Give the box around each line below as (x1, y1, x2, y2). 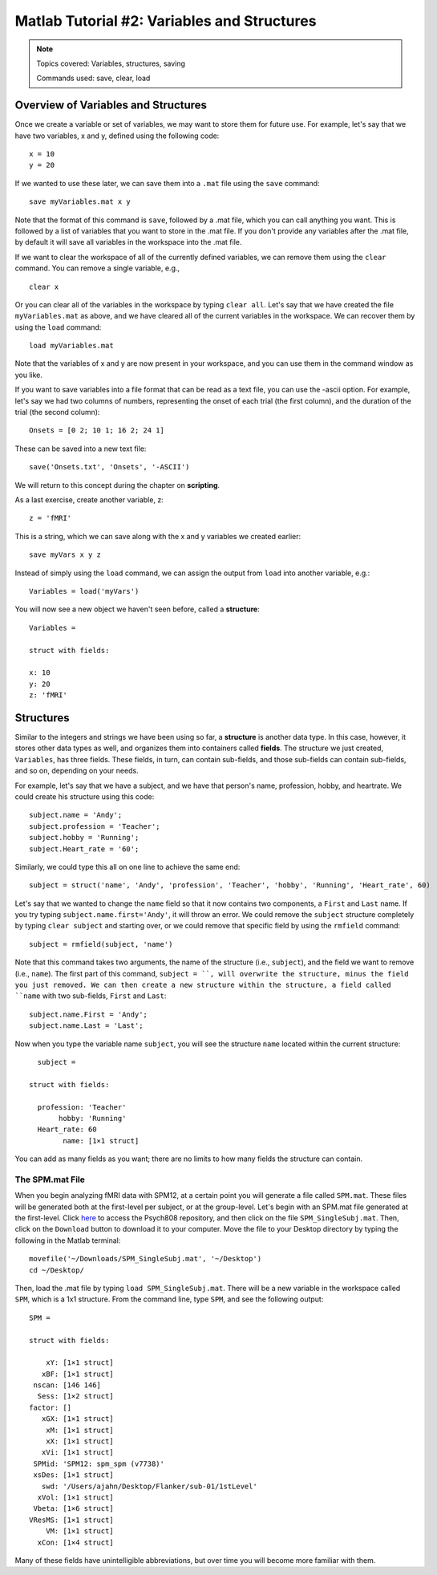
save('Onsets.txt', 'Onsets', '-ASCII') (29, 462, 190, 472)
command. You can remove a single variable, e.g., (14, 263, 180, 273)
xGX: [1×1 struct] (41, 1415, 114, 1423)
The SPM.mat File (14, 1174, 86, 1185)
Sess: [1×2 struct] (37, 1392, 114, 1401)
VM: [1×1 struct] (45, 1527, 114, 1536)
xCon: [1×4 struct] (37, 1537, 114, 1547)
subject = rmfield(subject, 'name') (29, 940, 173, 948)
